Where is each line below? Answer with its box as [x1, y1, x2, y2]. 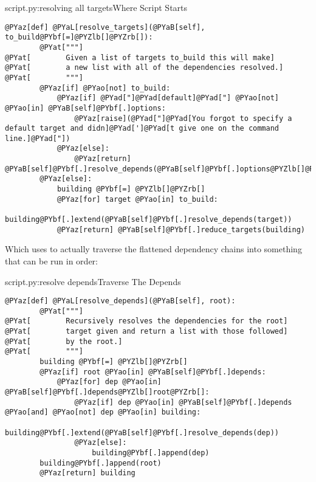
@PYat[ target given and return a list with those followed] [5, 327, 288, 336]
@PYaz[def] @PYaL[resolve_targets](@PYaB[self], [5, 22, 205, 32]
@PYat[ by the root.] [5, 337, 123, 346]
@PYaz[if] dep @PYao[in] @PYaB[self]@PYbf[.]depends [74, 398, 292, 407]
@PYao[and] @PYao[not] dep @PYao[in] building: [5, 408, 201, 417]
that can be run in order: [5, 254, 98, 267]
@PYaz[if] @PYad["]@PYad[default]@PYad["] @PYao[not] [57, 94, 280, 103]
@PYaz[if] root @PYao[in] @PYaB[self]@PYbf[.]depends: [39, 367, 266, 376]
